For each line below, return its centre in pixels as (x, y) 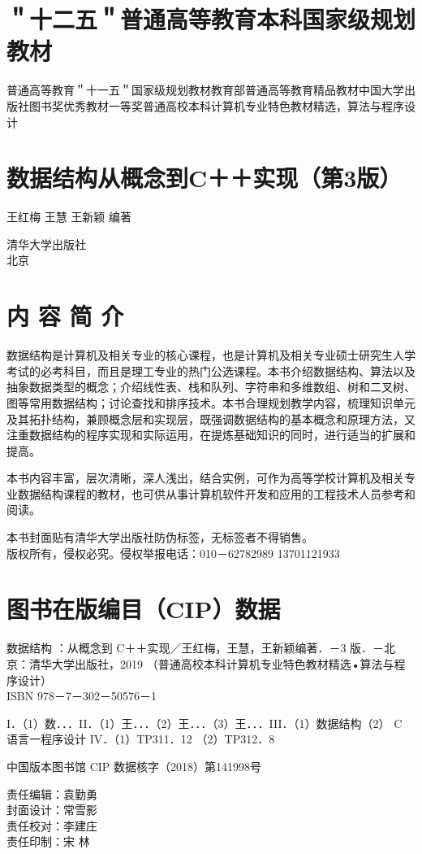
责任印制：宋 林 (48, 841)
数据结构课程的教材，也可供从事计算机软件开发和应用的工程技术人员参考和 (216, 493)
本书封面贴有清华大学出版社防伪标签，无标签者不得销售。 (160, 537)
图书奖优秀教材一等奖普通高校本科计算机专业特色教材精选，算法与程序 (216, 105)
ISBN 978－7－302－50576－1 (82, 696)
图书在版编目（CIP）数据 (144, 609)
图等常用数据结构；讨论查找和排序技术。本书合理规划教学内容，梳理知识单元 (211, 402)
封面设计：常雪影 (52, 810)
